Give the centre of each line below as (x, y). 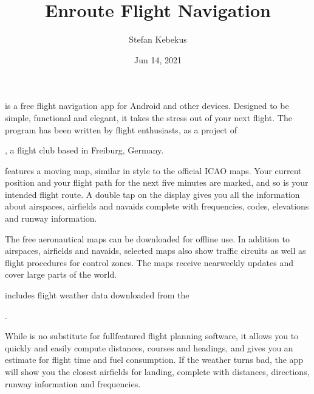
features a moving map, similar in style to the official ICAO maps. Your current (153, 170)
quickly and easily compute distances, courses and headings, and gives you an (149, 347)
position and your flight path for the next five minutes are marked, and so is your (157, 182)
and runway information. (51, 218)
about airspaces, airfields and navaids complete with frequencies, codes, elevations (157, 206)
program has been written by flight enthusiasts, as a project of (121, 129)
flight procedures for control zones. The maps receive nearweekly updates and (149, 262)
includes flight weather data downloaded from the (97, 295)
